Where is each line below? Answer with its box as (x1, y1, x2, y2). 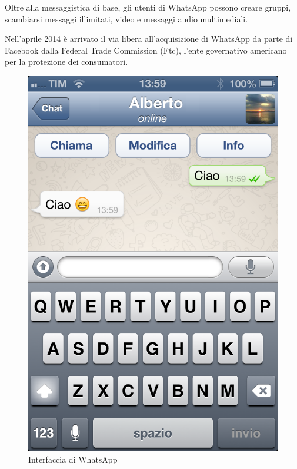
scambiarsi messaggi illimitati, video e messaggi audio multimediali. (5, 12, 248, 25)
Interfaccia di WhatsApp (28, 453, 118, 465)
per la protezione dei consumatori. (5, 55, 128, 68)
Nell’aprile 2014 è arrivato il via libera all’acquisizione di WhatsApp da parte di (5, 32, 293, 45)
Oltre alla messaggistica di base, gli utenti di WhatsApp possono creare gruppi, (5, 1, 291, 13)
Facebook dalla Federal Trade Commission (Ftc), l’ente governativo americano (5, 44, 287, 56)
